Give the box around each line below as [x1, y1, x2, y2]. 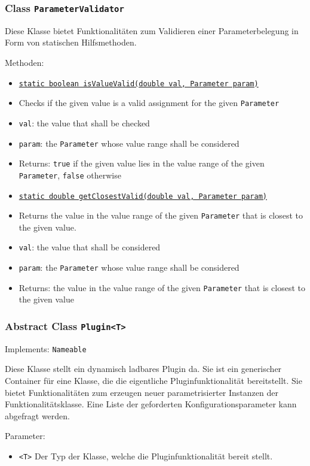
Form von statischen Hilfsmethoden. [5, 36, 137, 49]
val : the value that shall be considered [19, 241, 161, 253]
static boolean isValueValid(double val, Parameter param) [19, 79, 259, 88]
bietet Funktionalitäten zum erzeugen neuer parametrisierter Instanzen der [5, 386, 278, 398]
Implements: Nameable [5, 342, 87, 355]
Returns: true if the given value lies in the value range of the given [19, 157, 265, 170]
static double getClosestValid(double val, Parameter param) [19, 192, 268, 201]
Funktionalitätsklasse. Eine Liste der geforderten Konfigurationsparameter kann [5, 398, 297, 410]
